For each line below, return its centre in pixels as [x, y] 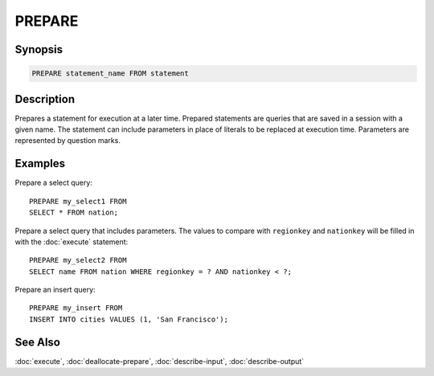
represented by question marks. [68, 141]
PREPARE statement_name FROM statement [110, 74]
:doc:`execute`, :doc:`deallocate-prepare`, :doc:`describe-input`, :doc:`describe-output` [160, 361]
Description [45, 99]
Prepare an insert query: [55, 290]
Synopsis [39, 49]
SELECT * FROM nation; [74, 213]
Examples [40, 163]
